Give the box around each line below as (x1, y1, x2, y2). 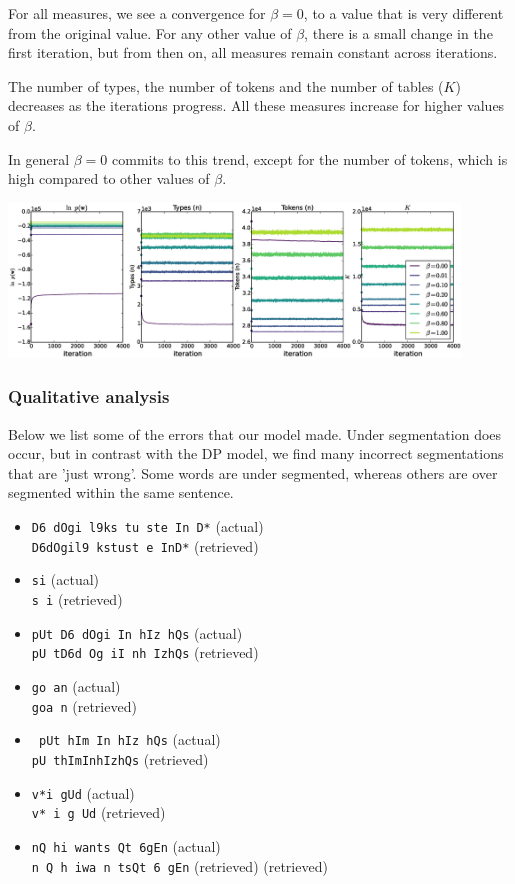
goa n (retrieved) (31, 695, 137, 716)
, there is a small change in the (304, 22, 493, 43)
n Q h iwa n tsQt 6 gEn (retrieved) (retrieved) (31, 855, 328, 876)
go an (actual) (31, 675, 121, 696)
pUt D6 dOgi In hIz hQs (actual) (31, 622, 243, 643)
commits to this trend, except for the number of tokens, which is (112, 148, 508, 169)
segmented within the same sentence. (8, 482, 234, 503)
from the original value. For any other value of (8, 22, 292, 43)
